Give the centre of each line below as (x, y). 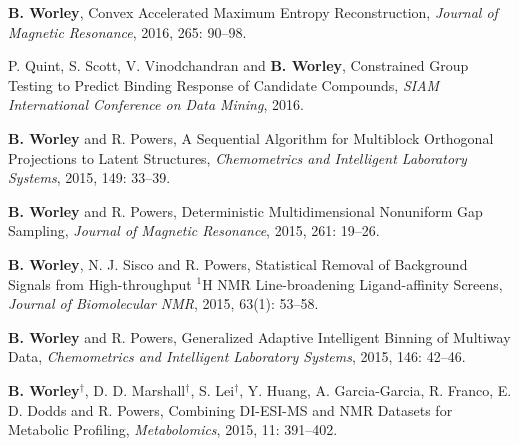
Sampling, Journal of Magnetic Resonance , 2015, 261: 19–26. (194, 230)
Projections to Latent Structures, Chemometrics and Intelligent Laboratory (237, 157)
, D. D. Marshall (135, 389)
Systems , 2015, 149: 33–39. (89, 177)
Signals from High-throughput (100, 283)
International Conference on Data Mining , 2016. (156, 104)
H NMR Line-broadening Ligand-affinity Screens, (352, 283)
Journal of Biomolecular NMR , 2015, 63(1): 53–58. (163, 303)
